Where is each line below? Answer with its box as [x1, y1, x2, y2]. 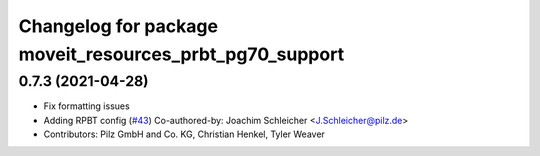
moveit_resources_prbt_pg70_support [18, 43, 345, 65]
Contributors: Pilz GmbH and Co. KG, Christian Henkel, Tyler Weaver [43, 128, 325, 140]
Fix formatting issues [43, 100, 130, 112]
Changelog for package [18, 15, 219, 37]
